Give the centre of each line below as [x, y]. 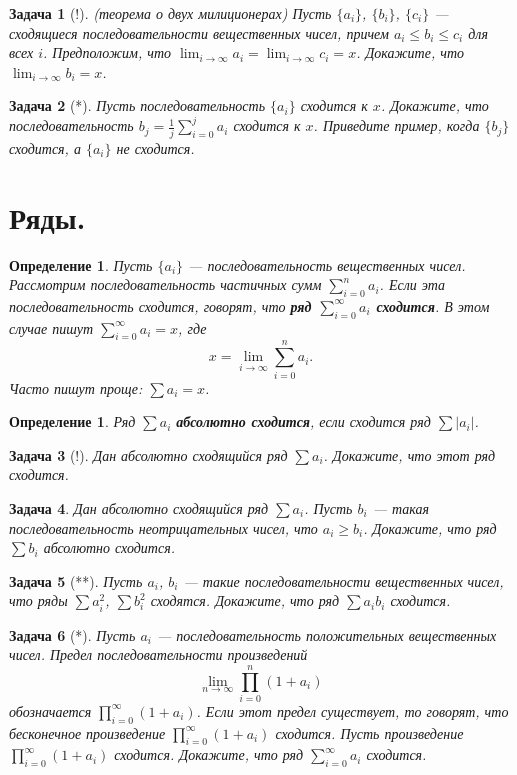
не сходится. [155, 147]
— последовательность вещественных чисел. [327, 264]
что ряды [38, 600]
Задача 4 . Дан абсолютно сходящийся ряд [139, 507]
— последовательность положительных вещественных [326, 634]
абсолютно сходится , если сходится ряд [303, 421]
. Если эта [412, 284]
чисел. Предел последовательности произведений [158, 654]
